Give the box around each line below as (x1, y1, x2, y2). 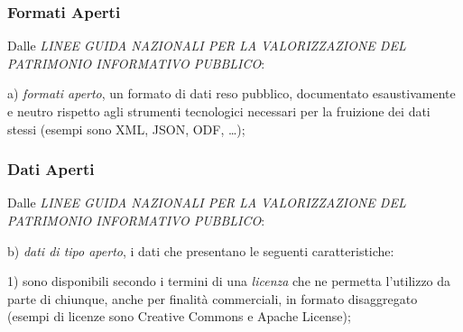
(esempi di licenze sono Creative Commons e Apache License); (7, 307, 351, 326)
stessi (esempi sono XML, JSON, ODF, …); (7, 119, 245, 138)
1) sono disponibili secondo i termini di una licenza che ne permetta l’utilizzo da (7, 272, 451, 290)
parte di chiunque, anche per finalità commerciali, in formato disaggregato (7, 289, 418, 308)
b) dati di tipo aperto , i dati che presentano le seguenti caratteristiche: (7, 241, 394, 260)
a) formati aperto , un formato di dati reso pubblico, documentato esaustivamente (7, 84, 456, 103)
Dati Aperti (7, 158, 95, 180)
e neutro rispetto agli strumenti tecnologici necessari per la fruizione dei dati (7, 102, 431, 120)
